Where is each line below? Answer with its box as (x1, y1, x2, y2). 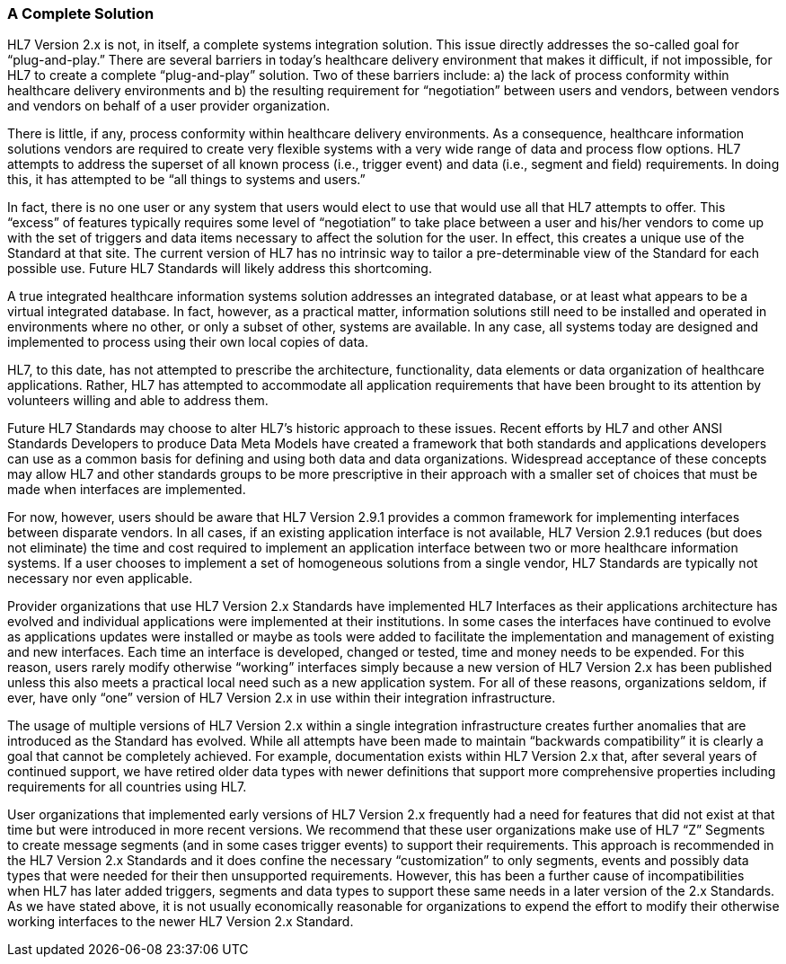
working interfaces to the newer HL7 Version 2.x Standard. (7, 914, 354, 930)
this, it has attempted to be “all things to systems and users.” (7, 172, 366, 188)
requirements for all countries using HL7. (7, 779, 247, 795)
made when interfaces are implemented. (7, 482, 246, 498)
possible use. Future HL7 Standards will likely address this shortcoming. (7, 261, 432, 277)
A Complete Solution (7, 4, 155, 22)
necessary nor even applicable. (7, 570, 193, 587)
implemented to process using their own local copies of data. (7, 334, 368, 350)
